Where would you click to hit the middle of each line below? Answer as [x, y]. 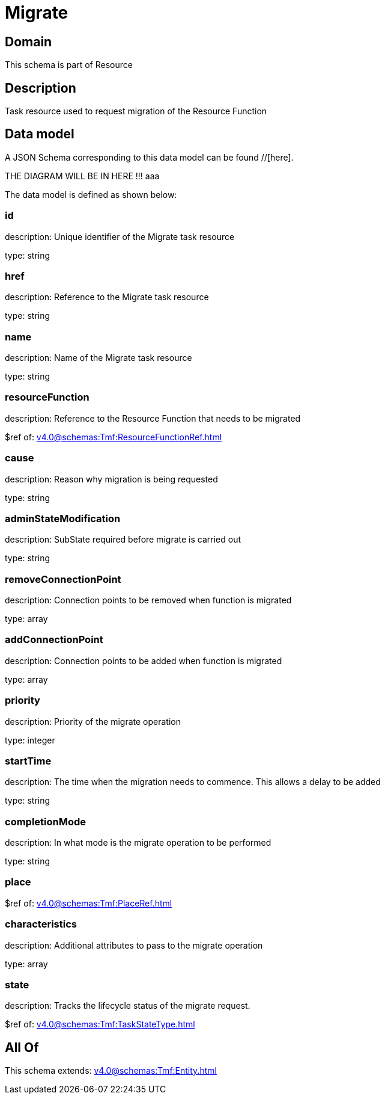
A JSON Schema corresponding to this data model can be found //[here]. [149, 157]
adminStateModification [63, 518]
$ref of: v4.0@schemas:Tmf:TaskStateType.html [100, 1024]
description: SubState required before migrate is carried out [123, 540]
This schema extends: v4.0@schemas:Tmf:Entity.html [111, 1071]
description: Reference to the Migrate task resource [107, 297]
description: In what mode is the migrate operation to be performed [138, 843]
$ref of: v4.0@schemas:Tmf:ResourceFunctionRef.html [114, 437]
